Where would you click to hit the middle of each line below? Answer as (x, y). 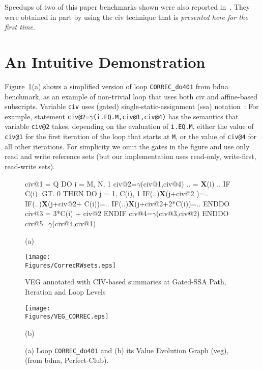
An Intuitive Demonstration (105, 61)
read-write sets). (30, 166)
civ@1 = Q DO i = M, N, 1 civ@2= (81, 183)
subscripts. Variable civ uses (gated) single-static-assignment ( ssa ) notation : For (132, 106)
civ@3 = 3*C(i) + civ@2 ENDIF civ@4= (89, 213)
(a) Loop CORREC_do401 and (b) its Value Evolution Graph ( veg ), (127, 350)
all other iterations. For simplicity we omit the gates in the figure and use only (127, 146)
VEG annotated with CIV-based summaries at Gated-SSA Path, (126, 282)
